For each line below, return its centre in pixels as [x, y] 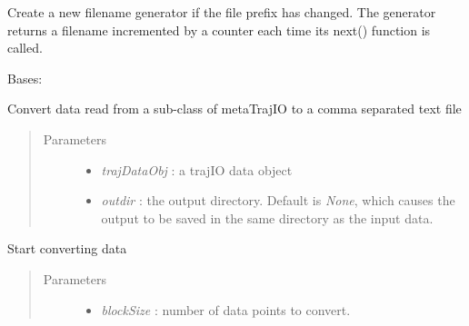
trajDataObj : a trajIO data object [197, 169]
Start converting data [67, 248]
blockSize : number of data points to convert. [226, 309]
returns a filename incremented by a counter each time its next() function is [219, 30]
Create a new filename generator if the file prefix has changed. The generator [222, 12]
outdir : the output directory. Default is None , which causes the [278, 200]
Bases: [25, 78]
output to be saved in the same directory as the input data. [267, 217]
